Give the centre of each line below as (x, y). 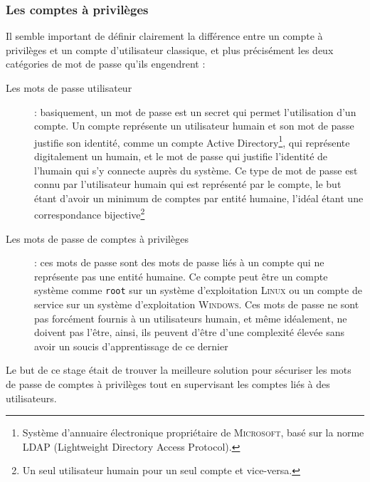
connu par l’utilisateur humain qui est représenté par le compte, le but (188, 184)
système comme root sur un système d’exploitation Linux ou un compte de (198, 290)
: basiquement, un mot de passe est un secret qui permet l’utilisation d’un (195, 111)
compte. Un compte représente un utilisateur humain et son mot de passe (194, 126)
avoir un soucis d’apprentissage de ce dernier (131, 346)
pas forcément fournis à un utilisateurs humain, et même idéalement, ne (191, 318)
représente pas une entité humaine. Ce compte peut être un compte (181, 276)
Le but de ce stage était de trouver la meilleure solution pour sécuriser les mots (179, 370)
